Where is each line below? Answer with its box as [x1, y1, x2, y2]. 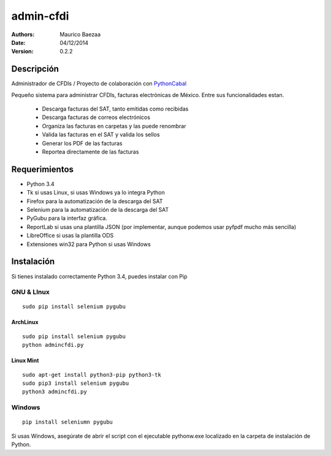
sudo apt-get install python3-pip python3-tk [22, 371, 162, 378]
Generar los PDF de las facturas [42, 139, 123, 147]
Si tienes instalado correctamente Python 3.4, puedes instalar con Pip [11, 272, 188, 280]
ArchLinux [11, 319, 39, 326]
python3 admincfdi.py [22, 388, 87, 395]
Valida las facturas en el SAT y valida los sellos [42, 131, 160, 138]
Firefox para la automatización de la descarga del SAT [26, 197, 163, 205]
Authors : [11, 31, 35, 38]
